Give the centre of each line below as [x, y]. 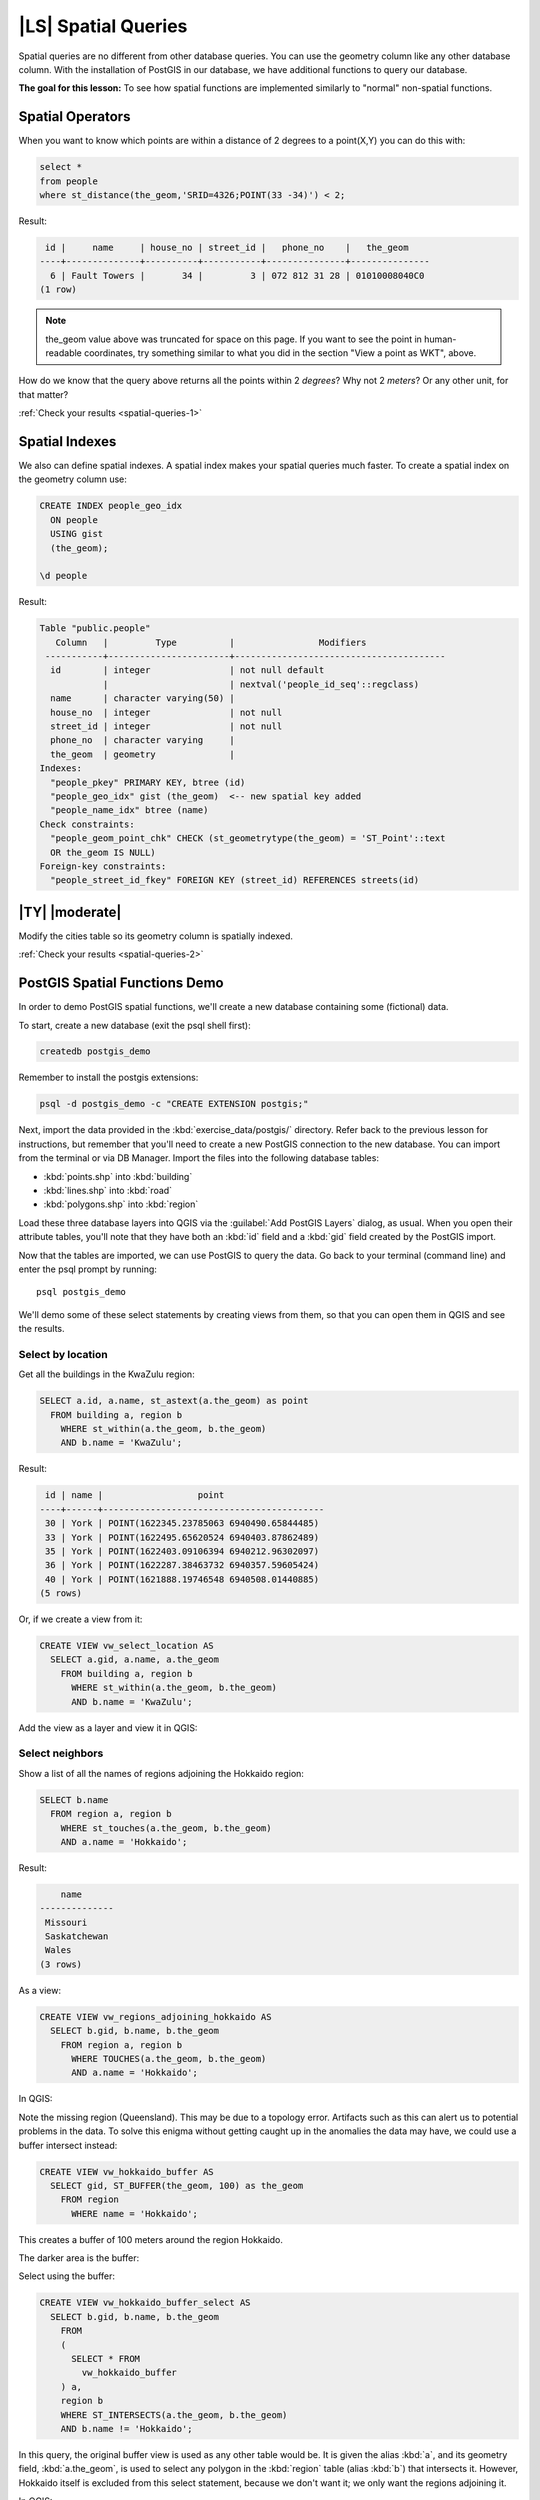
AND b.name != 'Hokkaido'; [127, 2428]
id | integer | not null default [187, 670]
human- [440, 339]
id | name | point [135, 1495]
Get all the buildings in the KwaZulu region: [106, 1374]
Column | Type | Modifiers [211, 642]
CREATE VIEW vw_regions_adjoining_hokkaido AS [155, 2016]
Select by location [63, 1354]
